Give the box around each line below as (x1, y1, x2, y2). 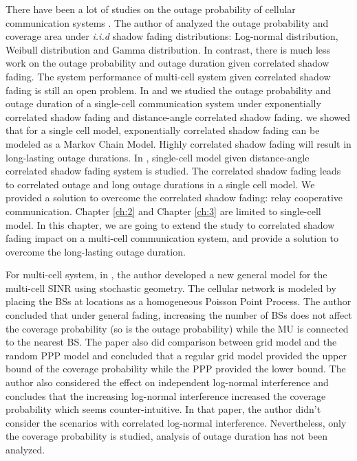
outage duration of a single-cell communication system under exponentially (6, 96, 321, 111)
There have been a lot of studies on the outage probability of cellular (6, 2, 296, 16)
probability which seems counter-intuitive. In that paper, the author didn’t (6, 402, 321, 416)
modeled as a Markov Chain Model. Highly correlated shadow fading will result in (6, 136, 351, 150)
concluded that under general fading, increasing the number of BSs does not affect (6, 308, 352, 322)
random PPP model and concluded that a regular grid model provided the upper (6, 348, 347, 362)
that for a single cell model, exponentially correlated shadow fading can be (6, 123, 320, 137)
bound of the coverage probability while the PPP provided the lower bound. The (6, 361, 346, 376)
